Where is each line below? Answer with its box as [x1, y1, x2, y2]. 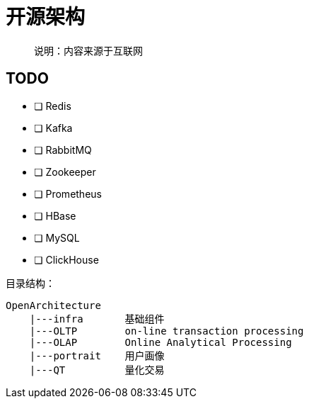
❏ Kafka [34, 121, 73, 134]
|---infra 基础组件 [29, 313, 165, 325]
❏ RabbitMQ [34, 143, 92, 156]
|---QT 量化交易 [29, 364, 165, 376]
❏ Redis [34, 99, 71, 112]
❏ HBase [34, 209, 76, 222]
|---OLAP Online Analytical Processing [29, 336, 292, 348]
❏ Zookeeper [34, 165, 96, 178]
